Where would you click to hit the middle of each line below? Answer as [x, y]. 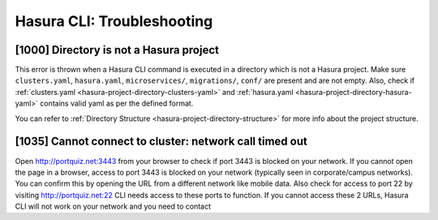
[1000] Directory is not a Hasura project [117, 50]
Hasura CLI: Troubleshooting [114, 21]
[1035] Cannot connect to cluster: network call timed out [161, 142]
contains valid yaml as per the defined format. [117, 104]
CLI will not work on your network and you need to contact [113, 206]
